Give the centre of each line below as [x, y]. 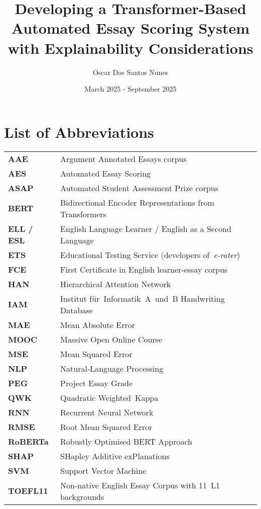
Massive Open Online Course [111, 339]
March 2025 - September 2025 [130, 89]
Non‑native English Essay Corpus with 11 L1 [140, 485]
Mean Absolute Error [98, 324]
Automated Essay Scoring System [130, 28]
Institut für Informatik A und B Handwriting [143, 298]
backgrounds [82, 496]
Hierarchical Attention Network [116, 284]
